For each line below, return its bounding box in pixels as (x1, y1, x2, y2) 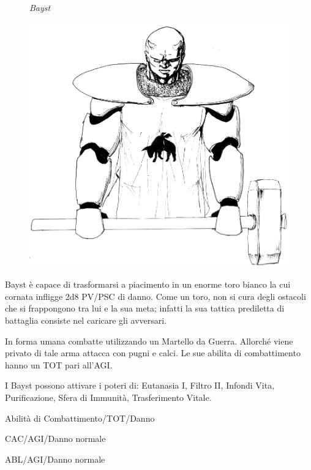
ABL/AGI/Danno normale (5, 452, 105, 465)
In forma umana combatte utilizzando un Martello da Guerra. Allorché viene (5, 334, 293, 347)
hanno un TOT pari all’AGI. (5, 358, 113, 371)
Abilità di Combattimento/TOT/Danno (5, 411, 155, 424)
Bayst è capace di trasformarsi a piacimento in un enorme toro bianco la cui (5, 278, 291, 291)
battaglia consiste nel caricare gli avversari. (5, 313, 167, 326)
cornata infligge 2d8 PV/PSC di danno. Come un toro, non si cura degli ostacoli (5, 289, 306, 302)
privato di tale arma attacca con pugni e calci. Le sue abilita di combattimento (5, 346, 301, 359)
